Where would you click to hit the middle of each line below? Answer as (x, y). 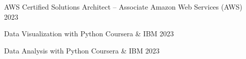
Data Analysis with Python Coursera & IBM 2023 (82, 50)
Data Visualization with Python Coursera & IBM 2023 (89, 34)
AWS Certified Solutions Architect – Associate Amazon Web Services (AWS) (123, 7)
